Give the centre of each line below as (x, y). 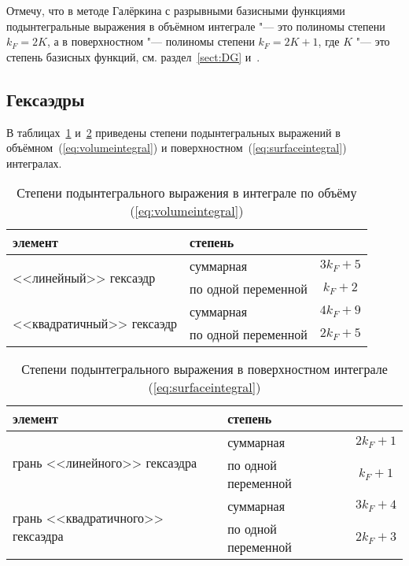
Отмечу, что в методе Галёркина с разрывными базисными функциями (176, 10)
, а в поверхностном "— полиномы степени (151, 41)
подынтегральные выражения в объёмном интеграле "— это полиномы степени (196, 26)
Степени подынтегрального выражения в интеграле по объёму (187, 193)
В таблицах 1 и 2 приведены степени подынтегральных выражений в (173, 132)
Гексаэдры (46, 99)
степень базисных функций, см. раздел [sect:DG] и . (133, 56)
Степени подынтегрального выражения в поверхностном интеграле (204, 369)
